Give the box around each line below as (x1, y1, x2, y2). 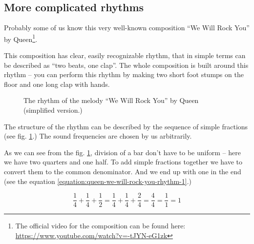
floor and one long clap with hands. (4, 79, 110, 89)
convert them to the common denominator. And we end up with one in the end (4, 166, 241, 176)
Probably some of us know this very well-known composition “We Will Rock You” (4, 22, 250, 33)
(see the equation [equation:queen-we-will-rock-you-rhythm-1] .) (4, 176, 192, 186)
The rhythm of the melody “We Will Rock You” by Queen (23, 95, 199, 105)
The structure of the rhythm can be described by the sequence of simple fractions (4, 121, 248, 131)
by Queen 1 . (4, 32, 38, 44)
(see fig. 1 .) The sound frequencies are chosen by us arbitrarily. (4, 131, 192, 141)
